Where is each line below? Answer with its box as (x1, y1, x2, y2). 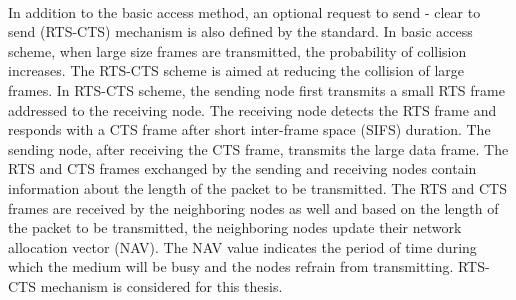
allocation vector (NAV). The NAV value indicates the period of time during (8, 236, 477, 257)
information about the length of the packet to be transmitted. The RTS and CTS (8, 177, 507, 198)
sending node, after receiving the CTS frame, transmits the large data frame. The (8, 138, 509, 159)
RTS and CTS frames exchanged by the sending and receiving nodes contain (8, 158, 477, 179)
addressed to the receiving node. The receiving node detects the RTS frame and (8, 99, 497, 120)
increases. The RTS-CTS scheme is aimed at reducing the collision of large (8, 60, 465, 81)
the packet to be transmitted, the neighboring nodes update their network (8, 217, 462, 238)
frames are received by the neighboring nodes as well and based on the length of (8, 197, 499, 218)
